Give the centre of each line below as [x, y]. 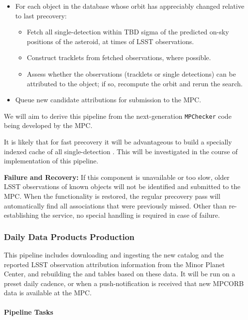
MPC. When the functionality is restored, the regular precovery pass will [112, 196]
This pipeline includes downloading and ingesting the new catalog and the [114, 254]
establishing [21, 215]
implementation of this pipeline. [51, 161]
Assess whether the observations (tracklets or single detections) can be [131, 73]
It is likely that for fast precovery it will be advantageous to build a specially [118, 142]
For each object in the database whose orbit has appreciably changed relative [130, 6]
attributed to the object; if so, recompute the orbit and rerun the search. [135, 83]
